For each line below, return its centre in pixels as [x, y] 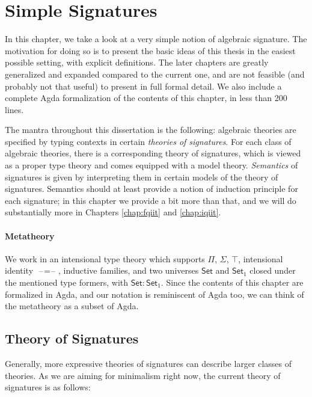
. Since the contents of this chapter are [232, 282]
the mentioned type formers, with [67, 282]
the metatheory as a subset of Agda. [72, 306]
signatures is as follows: [48, 387]
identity [19, 270]
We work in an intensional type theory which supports [105, 258]
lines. [14, 109]
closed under [273, 270]
